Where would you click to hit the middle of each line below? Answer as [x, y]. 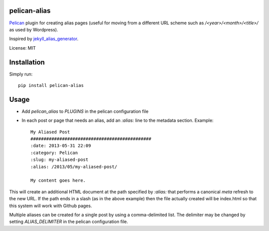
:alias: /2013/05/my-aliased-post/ [74, 167]
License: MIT [22, 48]
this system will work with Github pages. [51, 206]
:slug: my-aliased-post [60, 160]
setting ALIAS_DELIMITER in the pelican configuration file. [68, 222]
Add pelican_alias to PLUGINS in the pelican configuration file [85, 111]
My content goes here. [58, 181]
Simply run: [21, 74]
